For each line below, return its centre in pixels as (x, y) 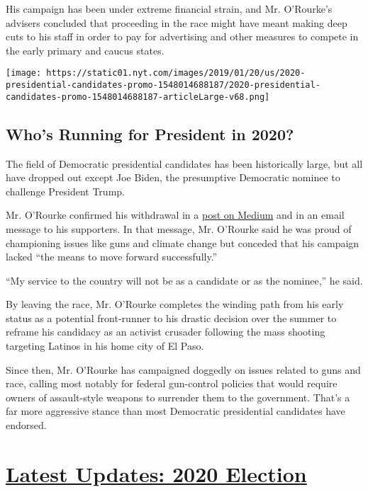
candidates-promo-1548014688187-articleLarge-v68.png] (138, 97)
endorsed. (26, 425)
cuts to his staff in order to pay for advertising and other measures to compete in (182, 36)
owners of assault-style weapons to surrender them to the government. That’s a (178, 397)
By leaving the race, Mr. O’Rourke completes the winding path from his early (175, 304)
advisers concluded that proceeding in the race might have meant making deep (177, 22)
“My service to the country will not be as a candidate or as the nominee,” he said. (184, 280)
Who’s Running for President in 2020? (150, 133)
